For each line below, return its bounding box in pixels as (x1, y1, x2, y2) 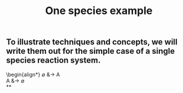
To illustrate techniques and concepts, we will (6, 37, 178, 47)
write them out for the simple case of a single (6, 46, 175, 56)
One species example (45, 4, 153, 18)
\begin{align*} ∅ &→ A (6, 71, 60, 78)
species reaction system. (6, 56, 101, 66)
